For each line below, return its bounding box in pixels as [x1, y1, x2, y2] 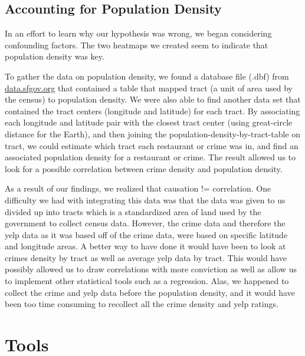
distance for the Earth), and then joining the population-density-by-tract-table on [5, 127, 301, 140]
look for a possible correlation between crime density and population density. [5, 162, 283, 174]
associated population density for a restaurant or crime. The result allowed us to [5, 151, 296, 163]
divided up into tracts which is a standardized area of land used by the [5, 205, 261, 217]
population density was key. [5, 50, 104, 62]
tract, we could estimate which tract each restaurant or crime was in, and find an [5, 139, 299, 151]
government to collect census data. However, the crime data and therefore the [5, 217, 286, 229]
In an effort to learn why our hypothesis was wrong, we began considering [5, 27, 272, 39]
